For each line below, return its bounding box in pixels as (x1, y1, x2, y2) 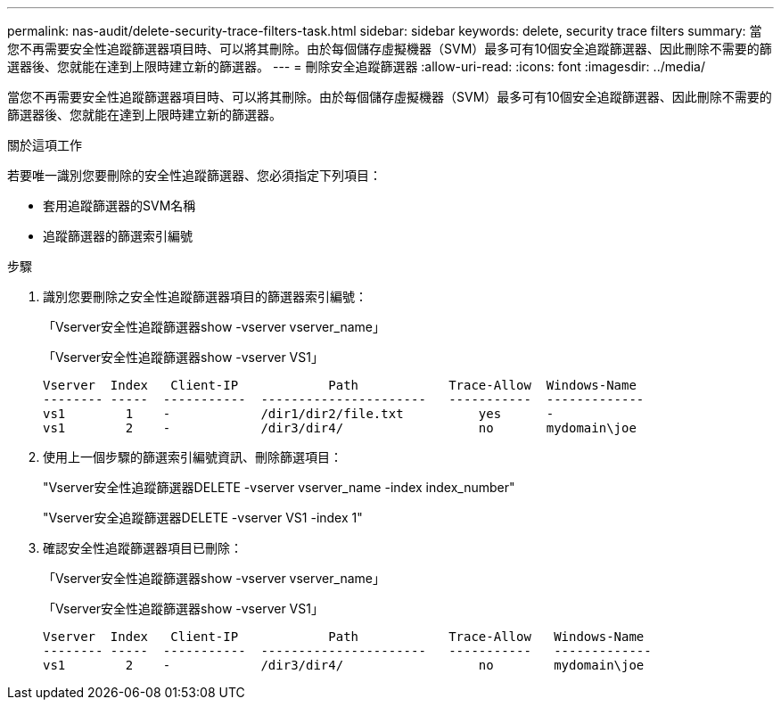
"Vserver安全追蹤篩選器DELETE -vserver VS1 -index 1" (43, 510, 363, 525)
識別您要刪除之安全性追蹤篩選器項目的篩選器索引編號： (43, 289, 367, 304)
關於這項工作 (7, 137, 82, 152)
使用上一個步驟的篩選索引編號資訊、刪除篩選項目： (43, 449, 342, 464)
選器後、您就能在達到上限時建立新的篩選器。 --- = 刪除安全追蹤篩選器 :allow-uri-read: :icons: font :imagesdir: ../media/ (7, 59, 706, 74)
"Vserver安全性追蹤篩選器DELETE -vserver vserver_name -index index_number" (43, 480, 515, 495)
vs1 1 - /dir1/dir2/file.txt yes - (43, 407, 555, 421)
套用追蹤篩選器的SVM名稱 (43, 198, 196, 213)
